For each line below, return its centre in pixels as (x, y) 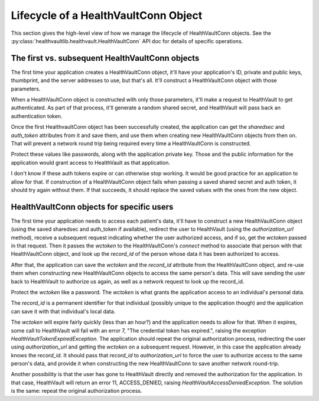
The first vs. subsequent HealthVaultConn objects (105, 58)
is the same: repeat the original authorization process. (77, 391)
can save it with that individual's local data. (63, 311)
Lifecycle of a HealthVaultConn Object (107, 15)
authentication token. (37, 116)
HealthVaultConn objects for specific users (92, 207)
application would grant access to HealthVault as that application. (91, 162)
